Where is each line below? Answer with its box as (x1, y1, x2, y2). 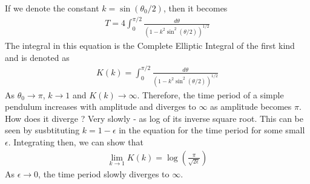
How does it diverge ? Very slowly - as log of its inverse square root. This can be (5, 112, 303, 124)
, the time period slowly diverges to (38, 167, 170, 180)
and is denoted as (5, 51, 70, 63)
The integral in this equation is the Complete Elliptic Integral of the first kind (5, 39, 295, 51)
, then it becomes (163, 2, 228, 14)
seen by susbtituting (5, 124, 80, 136)
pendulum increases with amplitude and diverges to (5, 100, 196, 113)
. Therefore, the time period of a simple (137, 88, 284, 101)
